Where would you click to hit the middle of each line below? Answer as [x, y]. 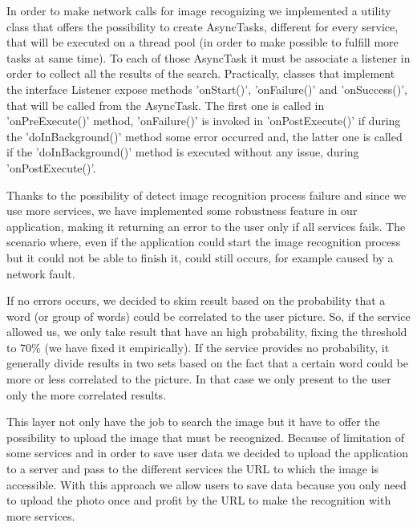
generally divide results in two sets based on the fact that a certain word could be [208, 363]
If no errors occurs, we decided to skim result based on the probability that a [196, 300]
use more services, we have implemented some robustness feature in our [182, 211]
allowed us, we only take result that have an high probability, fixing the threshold [207, 332]
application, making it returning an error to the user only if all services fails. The [206, 226]
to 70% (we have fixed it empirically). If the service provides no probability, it [198, 347]
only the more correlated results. [87, 394]
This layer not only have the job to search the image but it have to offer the [193, 422]
